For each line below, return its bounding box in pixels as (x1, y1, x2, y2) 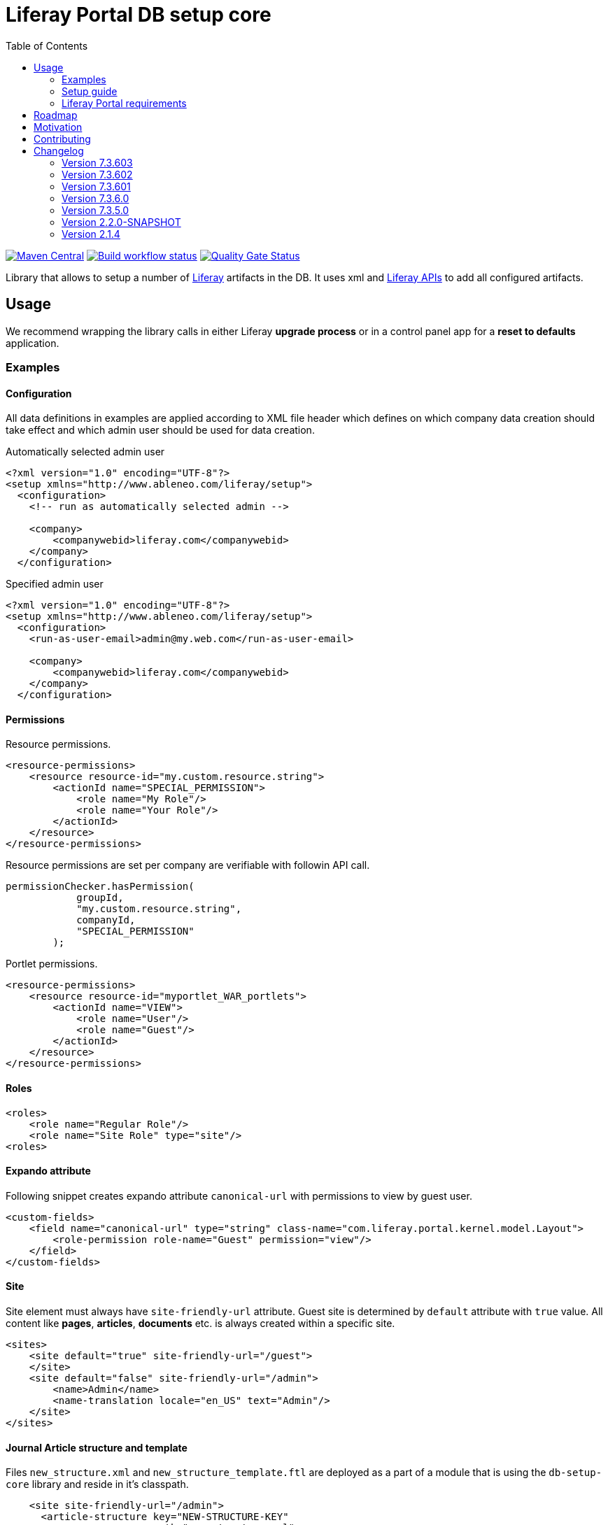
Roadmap (34, 108, 78, 121)
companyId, (76, 914, 136, 926)
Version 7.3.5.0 (62, 204, 129, 216)
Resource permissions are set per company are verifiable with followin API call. (6, 859, 370, 872)
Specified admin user (6, 578, 104, 590)
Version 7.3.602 (62, 168, 133, 180)
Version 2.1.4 (62, 227, 120, 240)
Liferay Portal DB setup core (6, 3, 271, 27)
